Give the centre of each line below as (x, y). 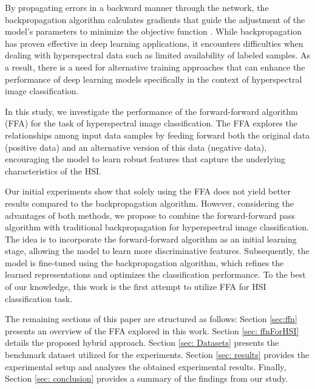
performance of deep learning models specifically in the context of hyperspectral (154, 79)
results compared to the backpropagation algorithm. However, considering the (150, 203)
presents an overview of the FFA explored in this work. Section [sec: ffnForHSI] (152, 330)
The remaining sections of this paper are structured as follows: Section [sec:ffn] (151, 319)
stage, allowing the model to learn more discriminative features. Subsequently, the (157, 251)
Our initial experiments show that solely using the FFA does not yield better (148, 191)
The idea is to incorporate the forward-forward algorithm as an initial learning (151, 239)
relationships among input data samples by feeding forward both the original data (157, 135)
